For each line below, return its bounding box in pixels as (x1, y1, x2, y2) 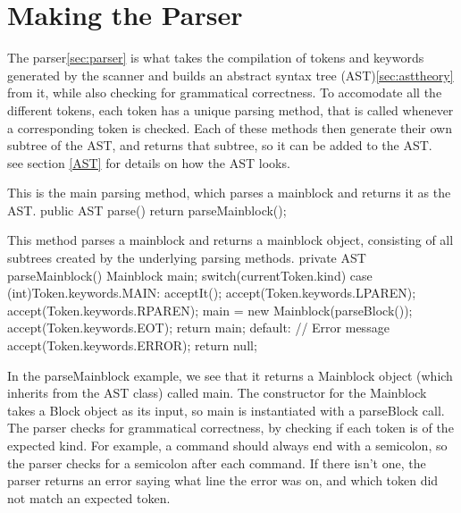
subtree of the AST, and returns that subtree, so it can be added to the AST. (7, 136, 432, 155)
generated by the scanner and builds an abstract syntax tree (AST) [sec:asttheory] (7, 65, 454, 84)
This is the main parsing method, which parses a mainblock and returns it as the (7, 183, 451, 202)
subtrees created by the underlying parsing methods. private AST (7, 248, 366, 267)
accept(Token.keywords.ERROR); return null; (7, 336, 257, 355)
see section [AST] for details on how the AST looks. (7, 153, 290, 172)
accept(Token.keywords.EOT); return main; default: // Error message (7, 318, 390, 337)
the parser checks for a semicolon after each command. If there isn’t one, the (7, 453, 426, 472)
